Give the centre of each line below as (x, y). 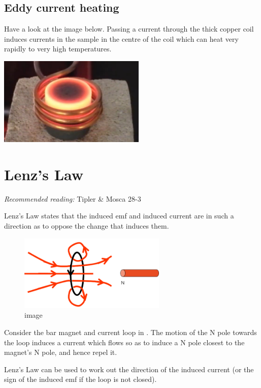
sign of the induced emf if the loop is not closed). (80, 379)
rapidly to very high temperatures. (58, 49)
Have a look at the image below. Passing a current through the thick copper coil (129, 29)
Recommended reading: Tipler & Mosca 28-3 (73, 198)
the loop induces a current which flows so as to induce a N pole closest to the (124, 342)
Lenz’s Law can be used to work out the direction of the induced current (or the (129, 369)
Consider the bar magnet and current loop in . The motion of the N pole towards (130, 332)
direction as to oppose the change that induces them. (87, 225)
